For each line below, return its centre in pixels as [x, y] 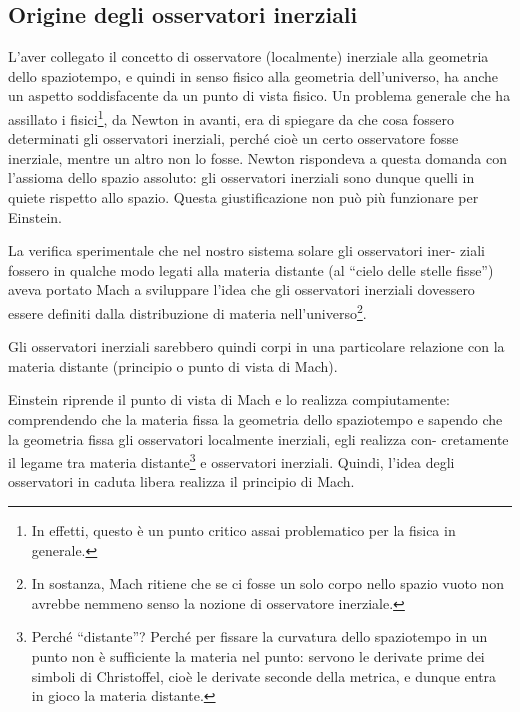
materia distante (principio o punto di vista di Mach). [173, 365]
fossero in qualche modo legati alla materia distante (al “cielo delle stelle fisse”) [251, 269]
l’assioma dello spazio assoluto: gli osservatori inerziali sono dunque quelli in [241, 177]
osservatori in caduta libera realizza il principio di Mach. [181, 481]
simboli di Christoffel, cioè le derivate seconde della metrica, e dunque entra [264, 675]
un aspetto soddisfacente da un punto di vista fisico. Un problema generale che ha [259, 95]
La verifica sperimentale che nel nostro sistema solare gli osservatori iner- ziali [246, 250]
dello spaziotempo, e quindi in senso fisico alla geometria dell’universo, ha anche [253, 75]
